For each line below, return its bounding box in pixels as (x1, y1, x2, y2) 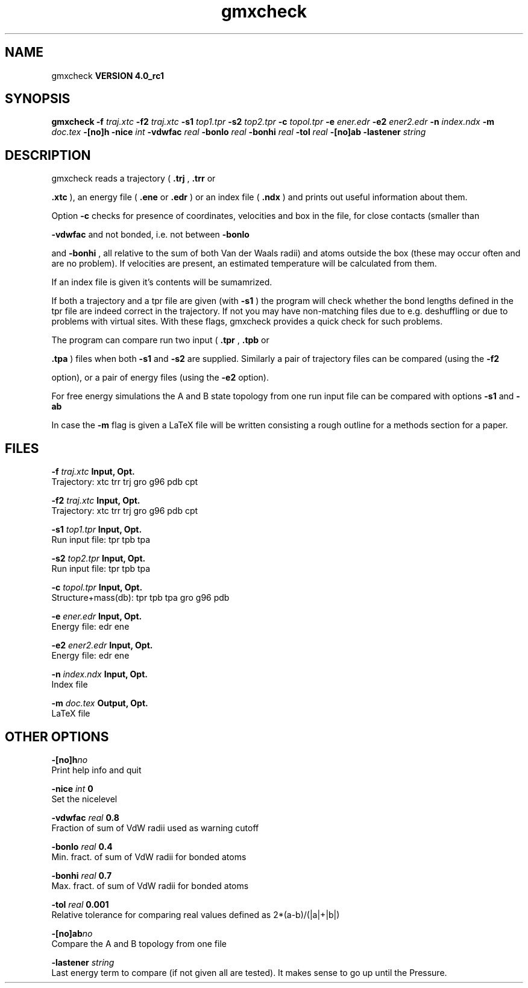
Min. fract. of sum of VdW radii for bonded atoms (51, 851, 247, 862)
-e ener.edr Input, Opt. (51, 611, 142, 622)
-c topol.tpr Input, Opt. (51, 582, 143, 593)
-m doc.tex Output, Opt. (51, 698, 148, 709)
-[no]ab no (51, 928, 93, 939)
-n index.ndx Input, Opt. (51, 669, 148, 680)
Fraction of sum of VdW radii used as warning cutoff (51, 822, 259, 833)
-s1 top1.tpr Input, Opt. (51, 524, 142, 535)
